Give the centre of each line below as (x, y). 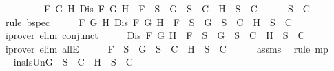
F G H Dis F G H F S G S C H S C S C (177, 8)
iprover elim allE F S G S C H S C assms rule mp (167, 48)
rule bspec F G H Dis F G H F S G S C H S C (148, 22)
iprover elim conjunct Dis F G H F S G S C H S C (155, 35)
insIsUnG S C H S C (73, 62)
